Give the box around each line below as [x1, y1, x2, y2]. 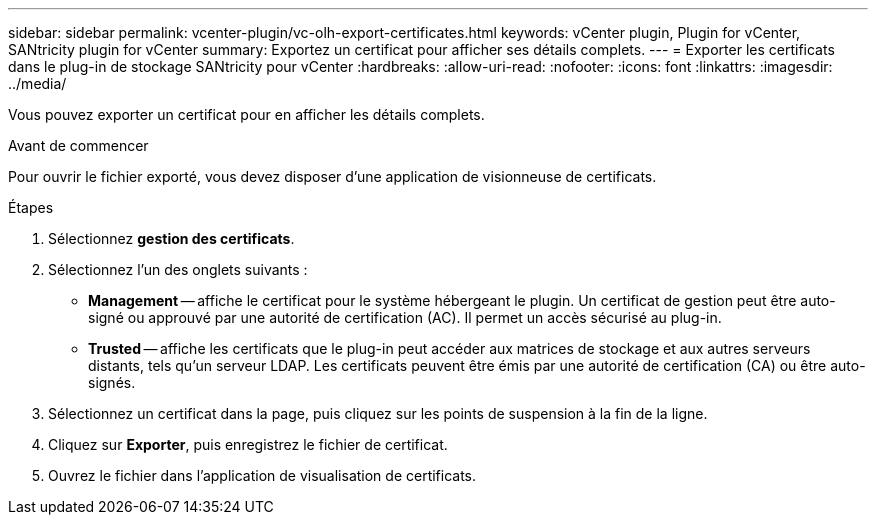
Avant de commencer [8, 137, 149, 154]
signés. [88, 374, 136, 391]
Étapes [8, 199, 54, 216]
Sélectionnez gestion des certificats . [48, 230, 295, 247]
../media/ [8, 75, 67, 92]
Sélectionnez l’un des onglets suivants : [48, 261, 308, 278]
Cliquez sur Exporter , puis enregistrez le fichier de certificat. [48, 436, 448, 453]
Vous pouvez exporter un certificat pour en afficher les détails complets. [8, 106, 485, 123]
